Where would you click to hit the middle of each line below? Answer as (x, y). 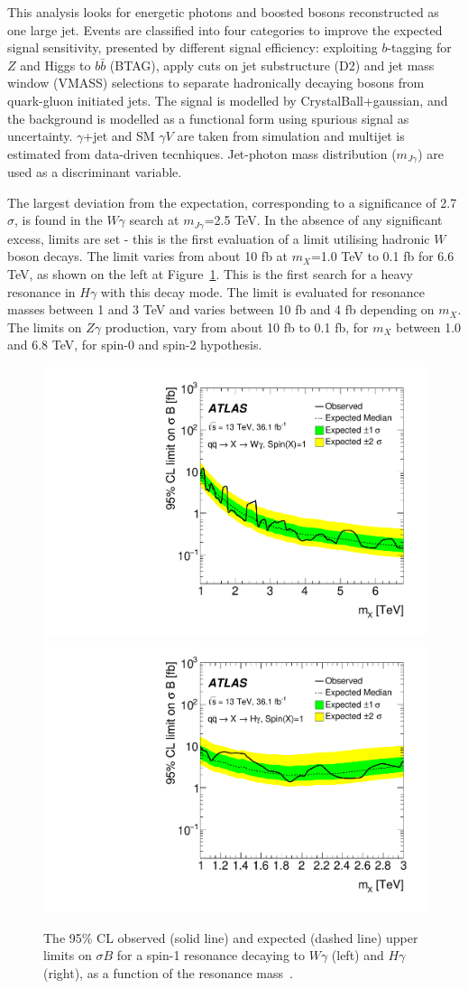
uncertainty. (40, 136)
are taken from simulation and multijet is (291, 136)
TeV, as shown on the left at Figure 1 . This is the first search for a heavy (210, 274)
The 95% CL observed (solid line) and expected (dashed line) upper (231, 937)
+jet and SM (119, 136)
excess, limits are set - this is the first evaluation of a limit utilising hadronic (219, 238)
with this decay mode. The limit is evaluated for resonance (263, 291)
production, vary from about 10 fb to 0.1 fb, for (237, 327)
